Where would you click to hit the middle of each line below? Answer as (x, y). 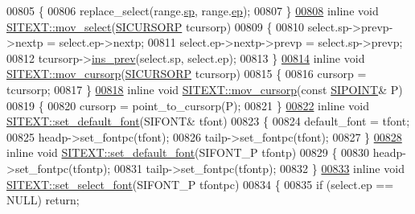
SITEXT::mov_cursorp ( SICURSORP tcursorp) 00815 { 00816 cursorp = (187, 74)
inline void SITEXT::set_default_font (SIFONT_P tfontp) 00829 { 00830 (188, 152)
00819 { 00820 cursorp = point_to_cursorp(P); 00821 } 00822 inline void (188, 105)
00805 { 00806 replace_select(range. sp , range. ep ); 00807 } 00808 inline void (193, 10)
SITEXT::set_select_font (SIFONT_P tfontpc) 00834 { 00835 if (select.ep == (200, 184)
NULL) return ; (43, 200)
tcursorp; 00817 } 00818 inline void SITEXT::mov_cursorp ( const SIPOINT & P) (205, 89)
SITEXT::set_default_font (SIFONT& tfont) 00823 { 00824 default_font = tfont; (208, 121)
